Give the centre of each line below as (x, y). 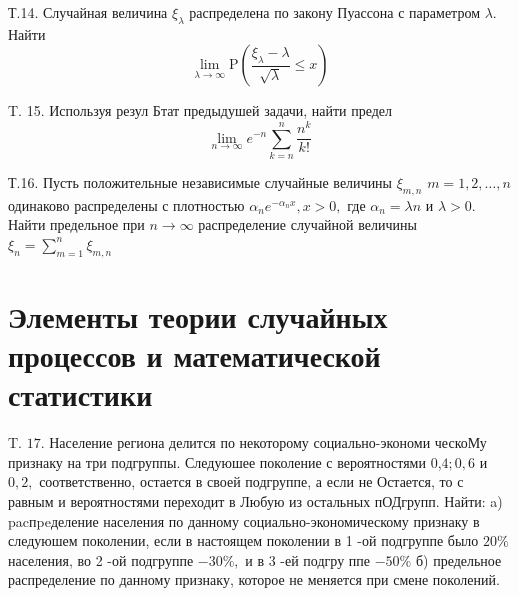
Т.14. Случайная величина (88, 12)
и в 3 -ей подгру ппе (308, 559)
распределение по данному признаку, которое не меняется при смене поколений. (254, 579)
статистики (80, 394)
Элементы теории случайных (198, 315)
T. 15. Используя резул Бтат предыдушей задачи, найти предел (200, 110)
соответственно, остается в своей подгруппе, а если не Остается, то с (251, 481)
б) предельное (458, 559)
